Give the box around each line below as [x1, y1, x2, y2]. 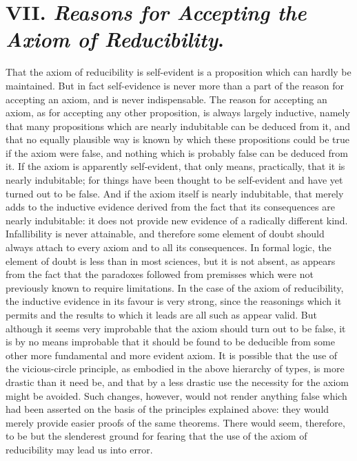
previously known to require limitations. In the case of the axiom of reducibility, [6, 280, 344, 294]
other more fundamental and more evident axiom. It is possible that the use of [6, 347, 338, 362]
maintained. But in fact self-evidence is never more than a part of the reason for [6, 78, 344, 92]
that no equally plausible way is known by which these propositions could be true [6, 132, 350, 147]
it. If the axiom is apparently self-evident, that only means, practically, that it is [6, 159, 345, 173]
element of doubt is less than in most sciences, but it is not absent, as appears [6, 253, 336, 268]
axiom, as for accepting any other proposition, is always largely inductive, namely [6, 105, 350, 120]
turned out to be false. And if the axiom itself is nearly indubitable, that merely [6, 186, 344, 200]
